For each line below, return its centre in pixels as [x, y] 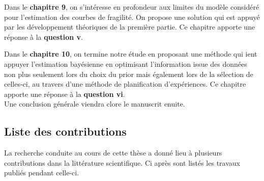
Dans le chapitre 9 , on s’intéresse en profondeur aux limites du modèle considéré [132, 7]
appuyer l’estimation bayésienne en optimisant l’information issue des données [126, 63]
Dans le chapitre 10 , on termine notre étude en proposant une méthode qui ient [131, 54]
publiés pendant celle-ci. [42, 173]
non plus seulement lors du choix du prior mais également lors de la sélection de [129, 74]
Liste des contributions [65, 131]
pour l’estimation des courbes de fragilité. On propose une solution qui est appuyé [132, 17]
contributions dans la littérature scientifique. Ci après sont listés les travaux [122, 162]
